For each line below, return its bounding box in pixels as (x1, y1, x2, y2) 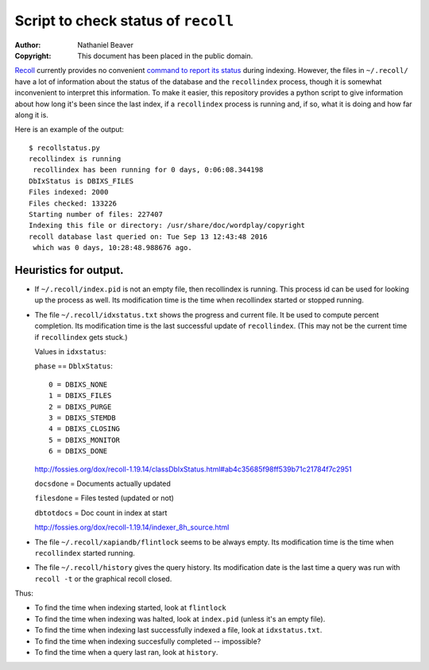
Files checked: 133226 (29, 198, 118, 208)
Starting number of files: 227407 (29, 210, 163, 219)
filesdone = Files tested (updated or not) (34, 493, 175, 503)
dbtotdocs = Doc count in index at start (34, 508, 168, 518)
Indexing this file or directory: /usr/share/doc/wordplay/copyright (29, 221, 306, 230)
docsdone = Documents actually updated (34, 479, 171, 488)
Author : (14, 40, 41, 49)
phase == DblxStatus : (34, 361, 113, 371)
